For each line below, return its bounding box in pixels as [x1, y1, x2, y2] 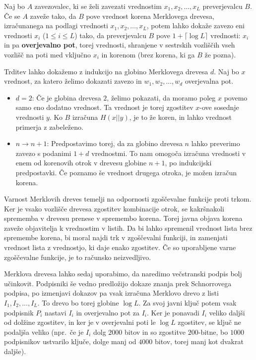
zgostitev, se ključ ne [178, 317, 241, 327]
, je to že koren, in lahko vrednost [129, 111, 232, 122]
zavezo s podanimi [15, 148, 71, 158]
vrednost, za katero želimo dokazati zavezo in [4, 76, 142, 86]
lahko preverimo [191, 138, 240, 149]
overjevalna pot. [185, 76, 234, 86]
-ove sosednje [199, 102, 239, 112]
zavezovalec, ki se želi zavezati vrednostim [34, 1, 162, 11]
